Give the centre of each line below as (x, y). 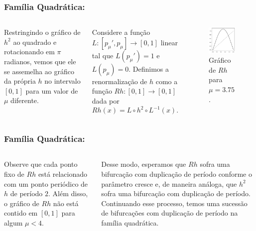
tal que (103, 55)
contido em (21, 213)
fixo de (14, 173)
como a (167, 81)
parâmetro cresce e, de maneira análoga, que (169, 183)
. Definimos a (149, 68)
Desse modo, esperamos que (144, 164)
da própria (20, 81)
